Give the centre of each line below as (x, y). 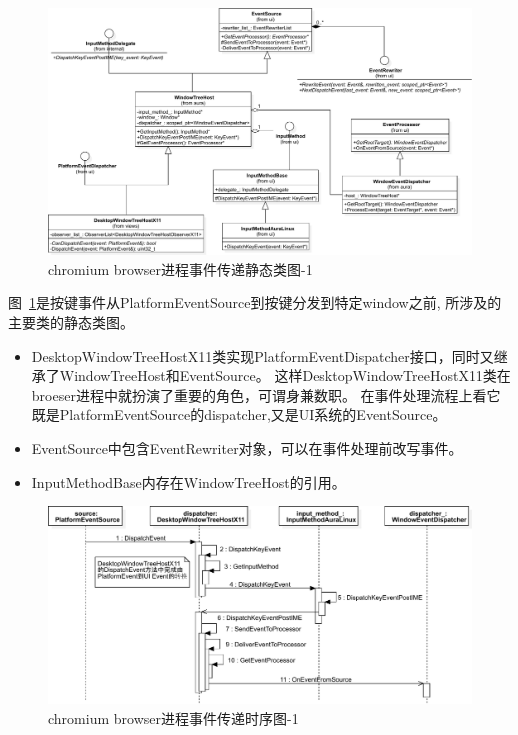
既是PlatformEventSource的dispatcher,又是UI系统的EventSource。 (239, 414)
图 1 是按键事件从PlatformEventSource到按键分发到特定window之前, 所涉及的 (255, 302)
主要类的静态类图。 (71, 321)
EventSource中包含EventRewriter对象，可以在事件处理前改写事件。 (247, 447)
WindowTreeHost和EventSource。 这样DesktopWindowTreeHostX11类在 (285, 375)
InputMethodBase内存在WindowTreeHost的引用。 (188, 481)
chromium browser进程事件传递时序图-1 (173, 718)
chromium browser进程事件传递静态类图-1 (180, 268)
